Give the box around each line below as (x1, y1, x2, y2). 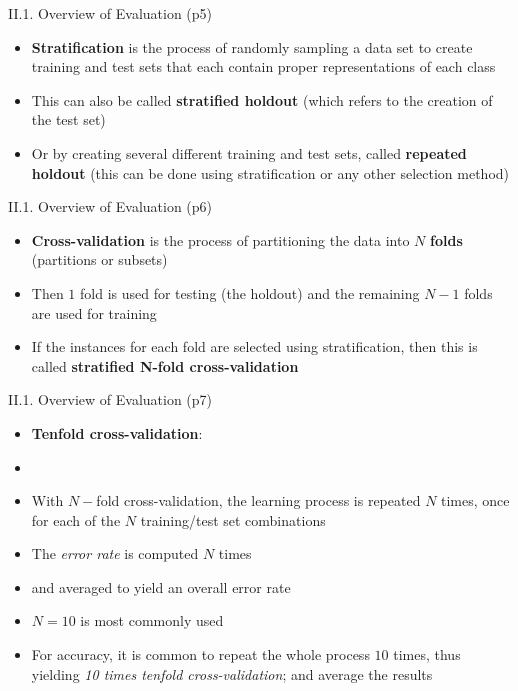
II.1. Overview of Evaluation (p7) (8, 389, 213, 410)
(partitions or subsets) (31, 249, 168, 270)
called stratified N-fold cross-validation (31, 355, 299, 376)
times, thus (393, 644, 461, 665)
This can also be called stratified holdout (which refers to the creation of (31, 89, 493, 110)
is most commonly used (80, 610, 224, 631)
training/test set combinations (140, 509, 326, 530)
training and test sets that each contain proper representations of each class (31, 56, 496, 77)
